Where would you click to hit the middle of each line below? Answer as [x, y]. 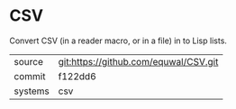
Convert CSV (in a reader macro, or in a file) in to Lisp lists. [118, 41]
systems [32, 91]
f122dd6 [77, 76]
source [28, 61]
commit [30, 76]
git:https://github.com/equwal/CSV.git [138, 61]
